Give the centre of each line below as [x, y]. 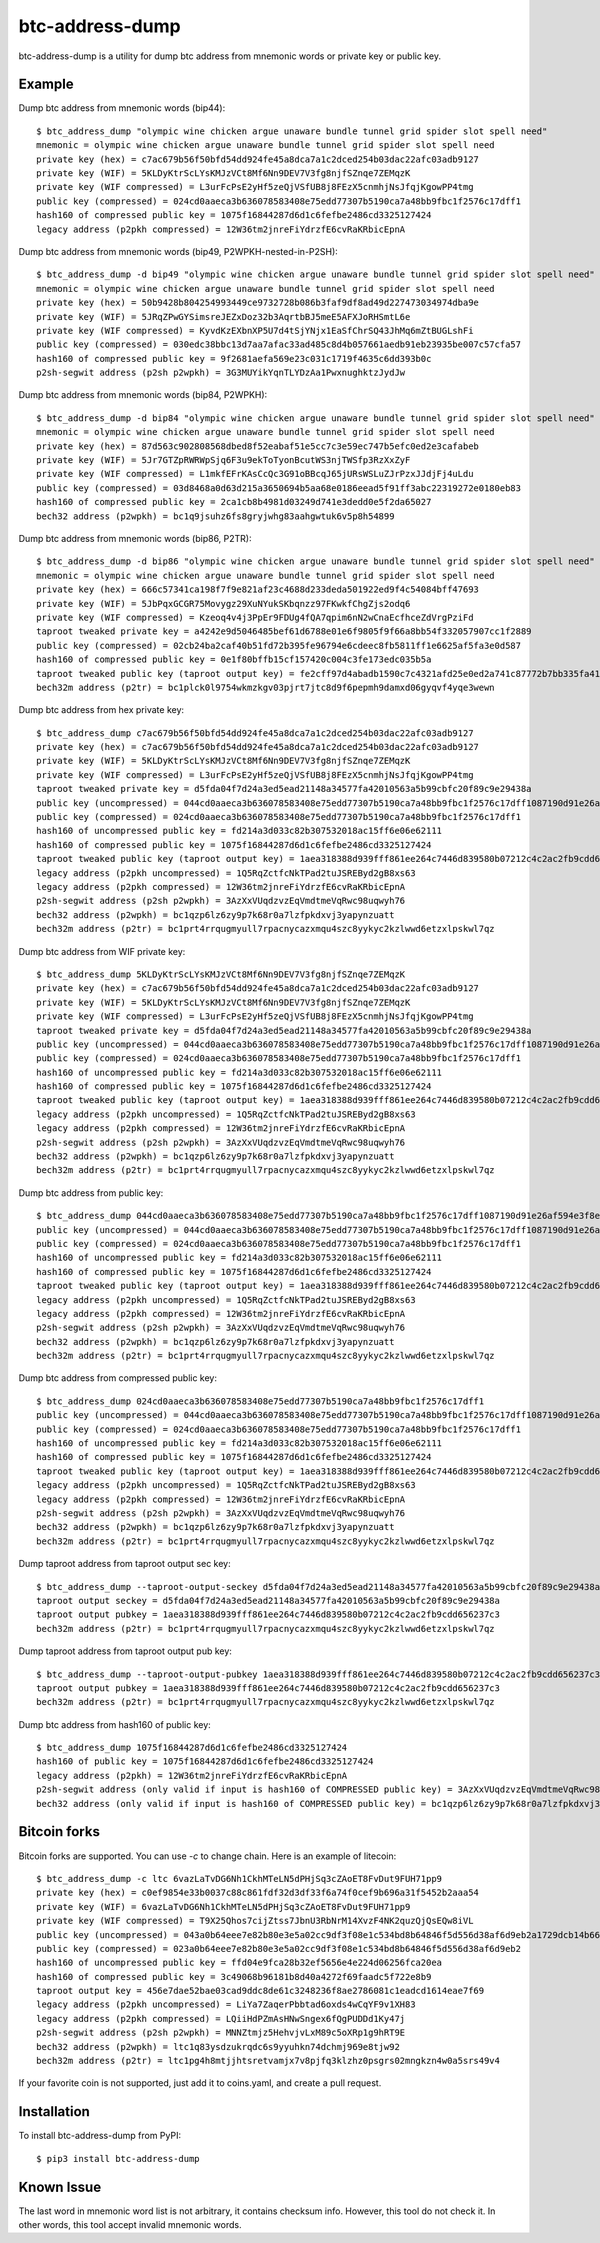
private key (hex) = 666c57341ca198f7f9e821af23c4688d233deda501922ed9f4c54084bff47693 [258, 589]
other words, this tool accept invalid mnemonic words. [130, 2224]
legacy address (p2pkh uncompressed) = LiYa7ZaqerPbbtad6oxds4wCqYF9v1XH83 [226, 2004]
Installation [54, 2111]
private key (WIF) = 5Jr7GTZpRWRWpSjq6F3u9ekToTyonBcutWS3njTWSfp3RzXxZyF [223, 460]
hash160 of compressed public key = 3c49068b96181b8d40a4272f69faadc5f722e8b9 [234, 1976]
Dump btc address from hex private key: [101, 710]
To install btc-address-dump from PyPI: [100, 2136]
